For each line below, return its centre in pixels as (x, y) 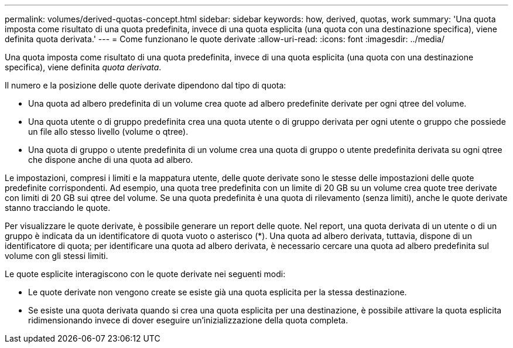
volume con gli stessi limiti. (57, 256)
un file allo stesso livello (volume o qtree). (108, 132)
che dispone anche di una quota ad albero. (111, 160)
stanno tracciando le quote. (58, 208)
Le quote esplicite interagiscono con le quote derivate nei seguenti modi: (145, 274)
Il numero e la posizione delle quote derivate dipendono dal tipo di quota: (146, 85)
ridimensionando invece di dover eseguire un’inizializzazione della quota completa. (188, 320)
